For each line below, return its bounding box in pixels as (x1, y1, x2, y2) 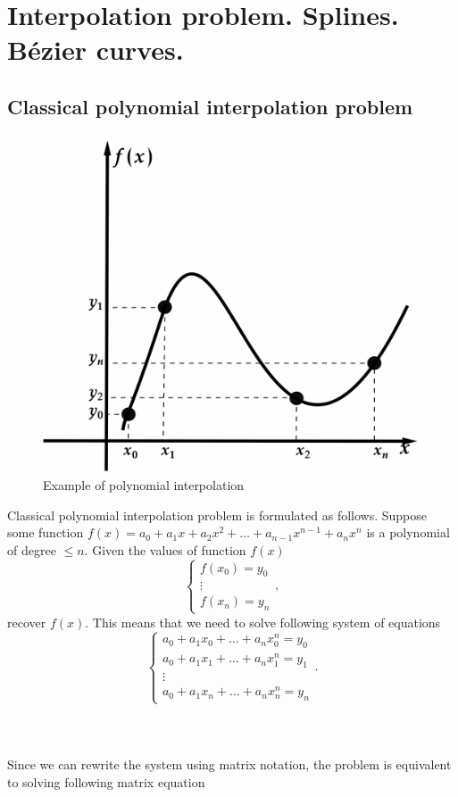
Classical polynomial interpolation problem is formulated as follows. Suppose (7, 505, 428, 524)
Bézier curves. (7, 31, 184, 68)
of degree (7, 540, 56, 559)
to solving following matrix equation (7, 772, 205, 791)
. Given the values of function (84, 540, 246, 559)
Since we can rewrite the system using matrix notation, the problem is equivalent (7, 755, 452, 774)
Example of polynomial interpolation (43, 475, 245, 494)
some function (7, 523, 84, 542)
